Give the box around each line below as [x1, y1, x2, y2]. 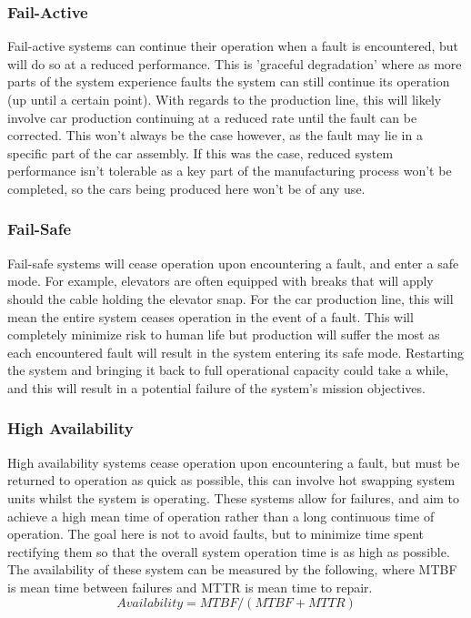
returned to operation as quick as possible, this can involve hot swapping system [7, 471, 456, 490]
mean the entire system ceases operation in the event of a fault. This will [7, 307, 414, 326]
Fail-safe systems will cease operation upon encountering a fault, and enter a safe [7, 253, 459, 272]
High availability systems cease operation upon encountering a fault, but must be [7, 452, 460, 471]
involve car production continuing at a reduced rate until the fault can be [7, 107, 417, 127]
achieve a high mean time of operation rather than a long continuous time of [7, 506, 435, 525]
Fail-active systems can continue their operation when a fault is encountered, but [7, 36, 459, 56]
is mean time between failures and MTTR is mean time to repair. [7, 577, 373, 596]
